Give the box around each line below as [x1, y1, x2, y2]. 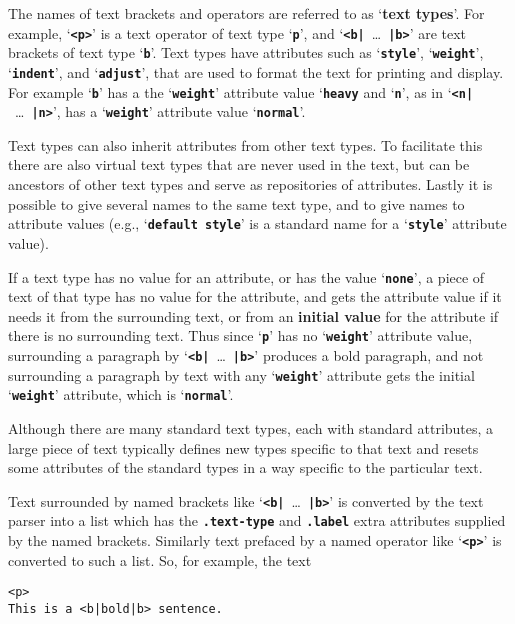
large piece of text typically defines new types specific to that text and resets [8, 437, 479, 458]
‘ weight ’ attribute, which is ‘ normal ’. [8, 384, 234, 405]
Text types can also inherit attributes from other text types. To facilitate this [8, 134, 483, 155]
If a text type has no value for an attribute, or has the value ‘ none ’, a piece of [8, 266, 485, 287]
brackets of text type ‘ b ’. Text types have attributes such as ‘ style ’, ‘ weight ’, [8, 42, 484, 63]
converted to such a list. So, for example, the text [8, 549, 312, 570]
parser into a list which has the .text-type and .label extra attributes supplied [8, 510, 506, 531]
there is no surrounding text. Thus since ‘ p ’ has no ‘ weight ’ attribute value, [8, 325, 473, 346]
